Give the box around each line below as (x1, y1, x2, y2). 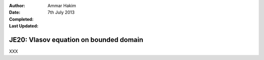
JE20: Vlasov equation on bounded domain (9, 35, 144, 44)
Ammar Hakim (47, 3, 76, 8)
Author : (9, 3, 25, 8)
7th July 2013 (47, 10, 75, 15)
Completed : (9, 16, 34, 22)
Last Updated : (9, 23, 39, 29)
